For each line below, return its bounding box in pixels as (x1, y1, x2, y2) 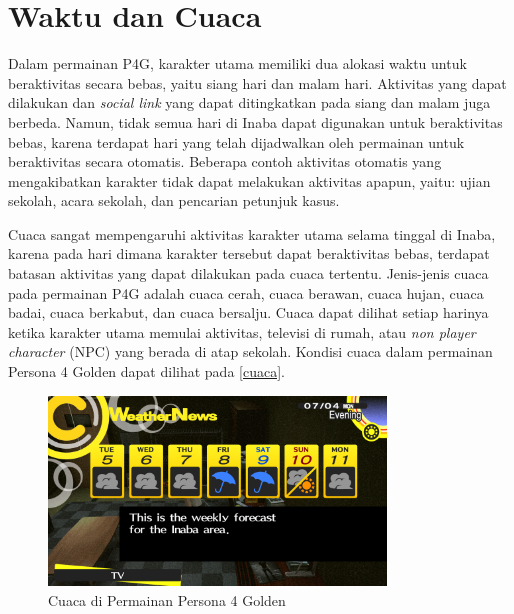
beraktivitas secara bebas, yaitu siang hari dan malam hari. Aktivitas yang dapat (8, 72, 507, 93)
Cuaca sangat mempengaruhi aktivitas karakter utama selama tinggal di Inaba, (8, 223, 496, 244)
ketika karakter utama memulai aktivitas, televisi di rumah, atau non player (8, 321, 476, 342)
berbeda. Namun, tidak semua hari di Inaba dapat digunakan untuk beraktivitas (8, 111, 503, 132)
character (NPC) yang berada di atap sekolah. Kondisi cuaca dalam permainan (8, 341, 493, 362)
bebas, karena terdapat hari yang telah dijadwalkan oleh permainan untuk (8, 131, 465, 152)
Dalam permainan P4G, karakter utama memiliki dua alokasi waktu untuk (8, 53, 467, 74)
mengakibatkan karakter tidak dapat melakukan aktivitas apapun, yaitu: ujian (8, 170, 491, 191)
